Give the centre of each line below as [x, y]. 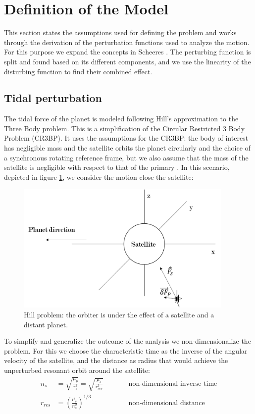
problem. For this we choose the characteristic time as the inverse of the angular [126, 350]
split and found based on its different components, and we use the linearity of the [127, 61]
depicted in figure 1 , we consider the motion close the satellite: [99, 177]
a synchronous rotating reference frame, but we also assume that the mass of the [126, 157]
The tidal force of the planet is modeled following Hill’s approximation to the [121, 119]
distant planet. [46, 324]
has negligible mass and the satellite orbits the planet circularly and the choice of [127, 148]
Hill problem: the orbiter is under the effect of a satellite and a [119, 315]
